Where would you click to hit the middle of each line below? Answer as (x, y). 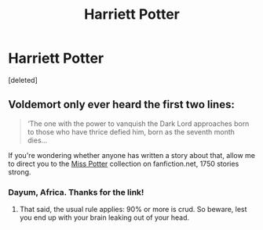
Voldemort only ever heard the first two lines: (122, 104)
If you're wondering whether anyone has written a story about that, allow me (132, 155)
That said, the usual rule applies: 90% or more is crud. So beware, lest (133, 210)
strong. (20, 172)
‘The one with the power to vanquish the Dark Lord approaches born (138, 124)
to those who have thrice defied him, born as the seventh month (131, 131)
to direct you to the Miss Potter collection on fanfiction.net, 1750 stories (124, 164)
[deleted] (23, 80)
